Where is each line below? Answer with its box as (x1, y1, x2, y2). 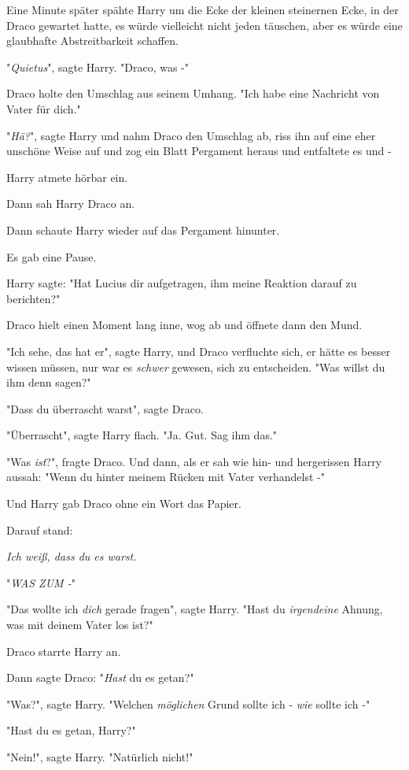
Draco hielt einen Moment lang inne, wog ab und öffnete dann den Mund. (6, 317, 363, 333)
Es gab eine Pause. (6, 248, 97, 265)
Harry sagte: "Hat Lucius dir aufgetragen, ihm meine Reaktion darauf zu (6, 275, 357, 291)
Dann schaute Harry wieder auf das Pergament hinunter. (6, 221, 280, 238)
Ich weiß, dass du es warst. (6, 548, 137, 565)
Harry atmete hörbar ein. (6, 168, 128, 185)
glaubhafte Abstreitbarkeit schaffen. (6, 32, 179, 49)
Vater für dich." (6, 100, 81, 117)
